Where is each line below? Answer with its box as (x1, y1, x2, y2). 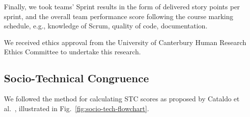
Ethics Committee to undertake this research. (4, 47, 141, 57)
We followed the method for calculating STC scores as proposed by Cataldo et (4, 94, 240, 104)
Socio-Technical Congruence (4, 70, 149, 86)
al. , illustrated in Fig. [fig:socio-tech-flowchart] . (4, 103, 149, 113)
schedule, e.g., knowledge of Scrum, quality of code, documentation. (4, 21, 208, 31)
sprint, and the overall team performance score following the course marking (4, 11, 233, 21)
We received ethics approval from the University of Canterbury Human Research (4, 37, 247, 47)
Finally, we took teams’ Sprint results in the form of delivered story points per (4, 1, 240, 11)
